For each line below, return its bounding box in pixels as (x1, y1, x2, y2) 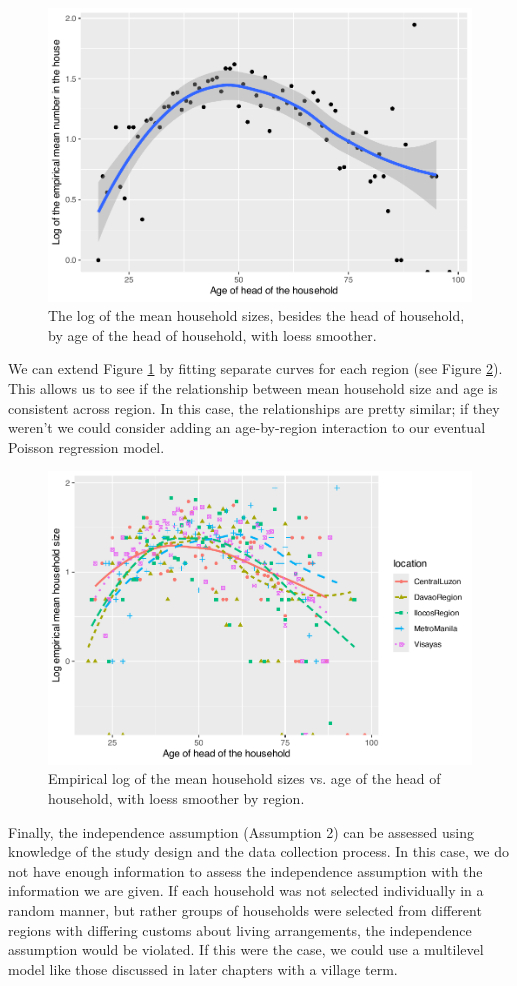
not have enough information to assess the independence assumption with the (8, 860, 483, 881)
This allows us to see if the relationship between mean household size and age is (8, 377, 498, 398)
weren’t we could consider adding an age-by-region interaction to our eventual (8, 417, 486, 438)
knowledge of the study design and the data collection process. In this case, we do (8, 841, 509, 862)
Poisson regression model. (8, 436, 165, 457)
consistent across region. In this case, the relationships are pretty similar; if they (8, 397, 500, 418)
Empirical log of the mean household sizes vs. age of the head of (48, 768, 441, 789)
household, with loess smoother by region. (48, 788, 305, 808)
